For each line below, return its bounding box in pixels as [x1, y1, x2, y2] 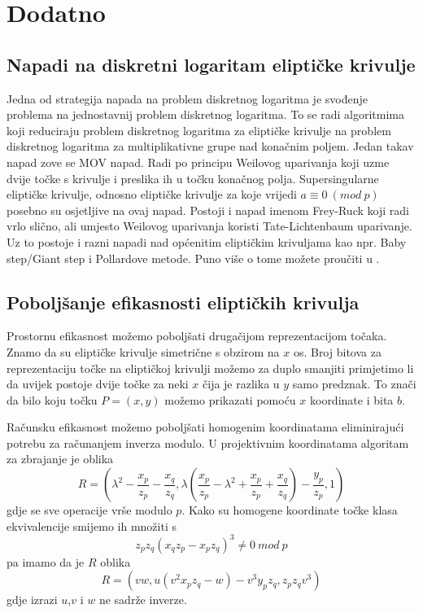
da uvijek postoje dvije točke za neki [7, 375, 189, 392]
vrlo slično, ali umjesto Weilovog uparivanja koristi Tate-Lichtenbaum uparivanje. [7, 217, 412, 234]
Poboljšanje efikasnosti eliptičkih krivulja [7, 289, 360, 314]
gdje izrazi [7, 591, 58, 608]
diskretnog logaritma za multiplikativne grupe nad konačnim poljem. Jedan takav [7, 138, 414, 155]
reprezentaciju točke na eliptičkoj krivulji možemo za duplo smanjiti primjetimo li [7, 359, 414, 376]
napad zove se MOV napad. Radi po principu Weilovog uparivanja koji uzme [7, 153, 390, 170]
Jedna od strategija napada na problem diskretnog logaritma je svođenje [7, 90, 368, 107]
